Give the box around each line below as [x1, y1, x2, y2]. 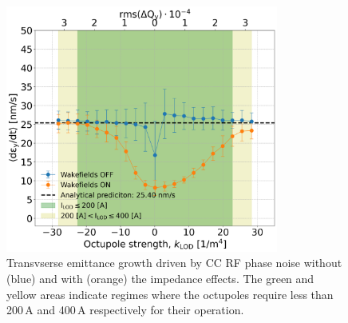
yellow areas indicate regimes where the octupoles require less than [6, 285, 334, 302]
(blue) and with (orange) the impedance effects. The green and [6, 269, 314, 286]
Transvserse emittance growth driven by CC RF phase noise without [6, 254, 342, 271]
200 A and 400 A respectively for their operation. [6, 301, 244, 318]
